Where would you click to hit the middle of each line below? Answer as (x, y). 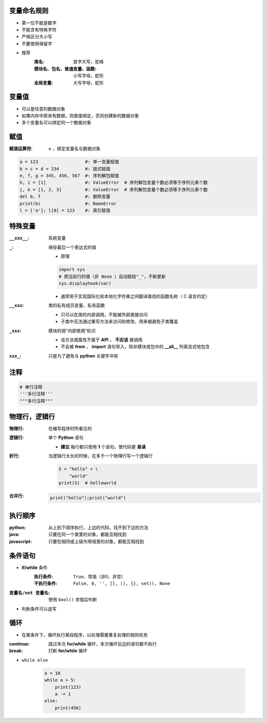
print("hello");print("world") (88, 498)
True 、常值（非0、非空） (100, 577)
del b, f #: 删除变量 (65, 197)
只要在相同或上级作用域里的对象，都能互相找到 (96, 541)
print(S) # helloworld (88, 483)
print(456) (68, 708)
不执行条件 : (46, 583)
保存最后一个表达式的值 (72, 247)
